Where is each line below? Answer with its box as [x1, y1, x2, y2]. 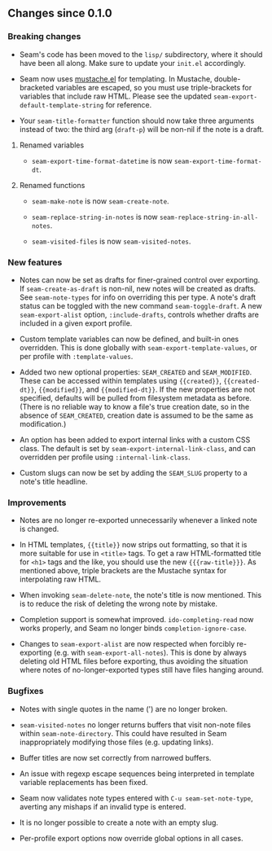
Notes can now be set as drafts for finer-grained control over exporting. [19, 274, 261, 284]
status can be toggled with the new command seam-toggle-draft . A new [19, 300, 262, 310]
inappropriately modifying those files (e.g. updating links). [19, 737, 214, 747]
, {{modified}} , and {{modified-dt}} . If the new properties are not [34, 384, 256, 394]
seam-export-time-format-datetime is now [31, 156, 173, 165]
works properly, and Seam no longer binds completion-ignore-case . [19, 623, 248, 634]
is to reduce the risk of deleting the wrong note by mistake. [19, 599, 217, 609]
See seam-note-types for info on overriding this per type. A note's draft [19, 292, 257, 302]
